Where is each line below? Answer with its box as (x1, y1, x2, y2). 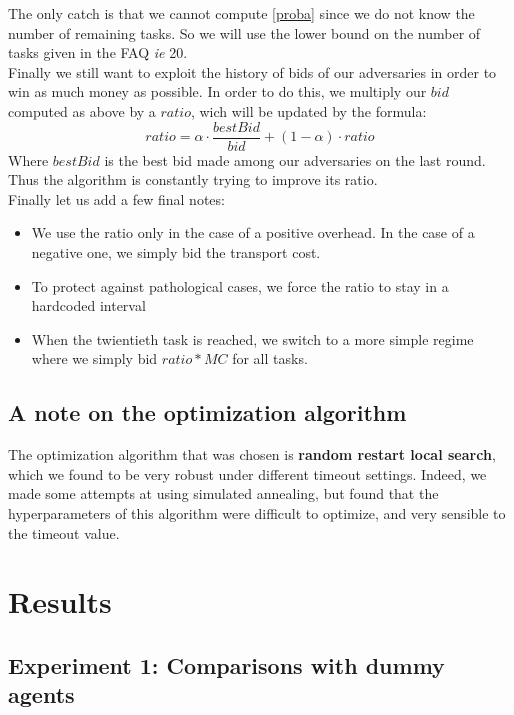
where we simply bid (31, 348, 158, 369)
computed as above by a (8, 100, 156, 121)
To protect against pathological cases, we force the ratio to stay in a (31, 275, 449, 296)
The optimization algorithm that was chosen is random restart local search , (8, 444, 496, 465)
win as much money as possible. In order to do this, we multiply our (8, 81, 427, 102)
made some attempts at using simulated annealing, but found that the (8, 483, 439, 504)
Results (8, 581, 112, 622)
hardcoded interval (31, 295, 146, 316)
